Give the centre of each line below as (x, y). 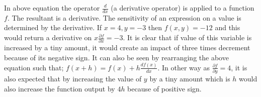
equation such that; (34, 67)
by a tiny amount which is (190, 79)
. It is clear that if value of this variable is (187, 37)
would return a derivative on (48, 37)
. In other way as (184, 67)
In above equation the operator (52, 8)
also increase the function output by (60, 88)
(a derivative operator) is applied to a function (183, 8)
